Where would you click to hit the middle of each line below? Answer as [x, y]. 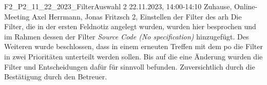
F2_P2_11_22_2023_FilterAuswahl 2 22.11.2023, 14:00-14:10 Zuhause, [118, 6]
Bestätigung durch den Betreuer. [56, 77]
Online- [246, 6]
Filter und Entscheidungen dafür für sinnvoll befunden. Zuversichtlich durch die [130, 66]
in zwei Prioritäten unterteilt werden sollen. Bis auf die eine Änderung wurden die [133, 56]
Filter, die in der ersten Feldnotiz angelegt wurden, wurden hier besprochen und [130, 26]
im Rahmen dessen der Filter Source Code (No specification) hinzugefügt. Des [127, 36]
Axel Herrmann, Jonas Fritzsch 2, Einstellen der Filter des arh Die [137, 16]
